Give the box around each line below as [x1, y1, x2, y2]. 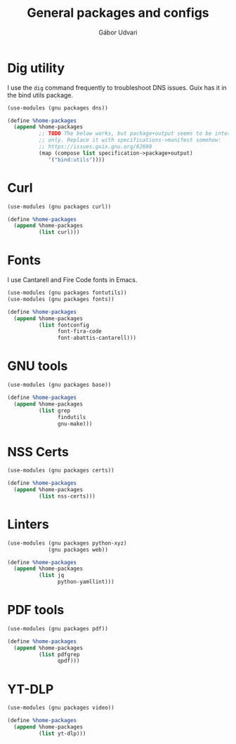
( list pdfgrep [38, 651, 80, 658]
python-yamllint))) [57, 578, 114, 585]
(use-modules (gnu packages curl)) [7, 203, 112, 210]
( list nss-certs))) [38, 493, 96, 500]
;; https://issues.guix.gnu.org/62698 [38, 143, 152, 150]
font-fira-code [57, 328, 102, 335]
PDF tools [7, 602, 65, 618]
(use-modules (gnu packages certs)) [7, 467, 114, 474]
